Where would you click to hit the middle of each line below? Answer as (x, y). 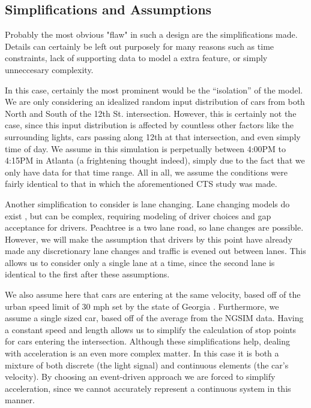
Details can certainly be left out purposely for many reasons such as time (140, 46)
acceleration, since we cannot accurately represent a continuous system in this (148, 388)
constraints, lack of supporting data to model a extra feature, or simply (136, 58)
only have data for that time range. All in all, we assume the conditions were (146, 172)
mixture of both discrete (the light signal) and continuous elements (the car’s (147, 365)
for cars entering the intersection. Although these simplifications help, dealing (148, 341)
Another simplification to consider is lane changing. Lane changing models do (147, 203)
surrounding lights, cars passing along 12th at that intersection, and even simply (153, 136)
